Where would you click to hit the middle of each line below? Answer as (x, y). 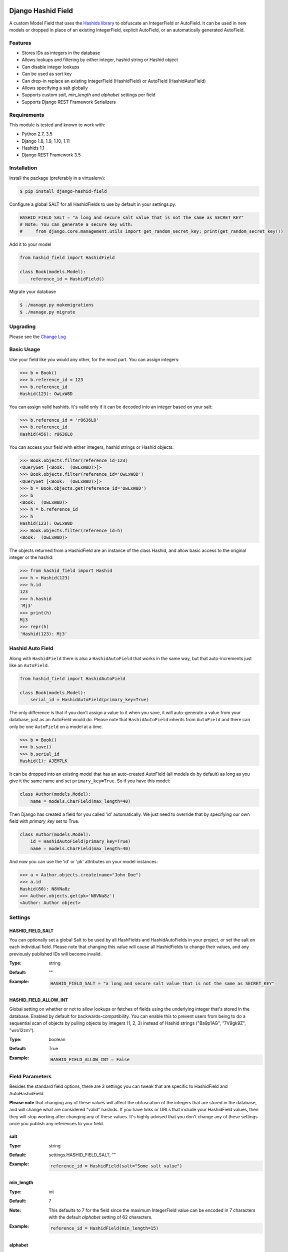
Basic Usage (25, 350)
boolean (57, 1040)
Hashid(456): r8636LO (46, 434)
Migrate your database (32, 292)
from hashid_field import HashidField (67, 258)
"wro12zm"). (22, 1030)
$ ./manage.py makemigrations (57, 305)
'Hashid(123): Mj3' (43, 634)
